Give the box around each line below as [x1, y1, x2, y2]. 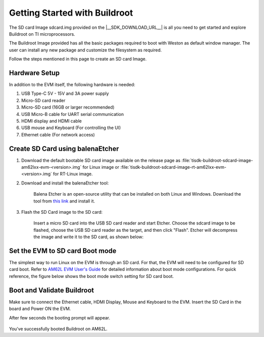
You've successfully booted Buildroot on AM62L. [9, 326, 108, 332]
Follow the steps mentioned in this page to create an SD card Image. [9, 56, 147, 62]
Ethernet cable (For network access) [21, 132, 95, 137]
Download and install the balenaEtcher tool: [21, 180, 109, 186]
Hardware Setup [9, 68, 60, 77]
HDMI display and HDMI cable [21, 118, 82, 124]
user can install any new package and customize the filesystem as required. [9, 47, 162, 53]
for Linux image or [82, 164, 120, 170]
